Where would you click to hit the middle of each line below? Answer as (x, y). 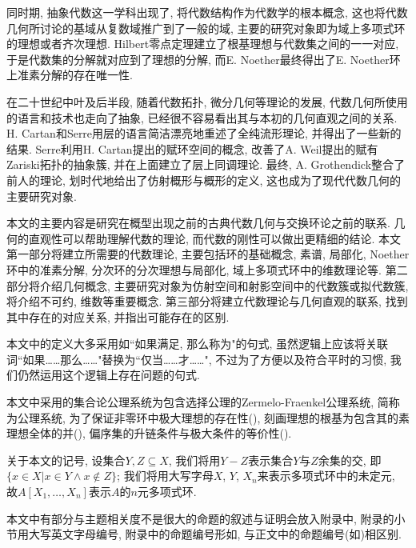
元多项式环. (167, 492)
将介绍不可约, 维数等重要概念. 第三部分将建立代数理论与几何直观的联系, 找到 (207, 301)
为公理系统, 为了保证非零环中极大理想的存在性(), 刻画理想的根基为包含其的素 (208, 417)
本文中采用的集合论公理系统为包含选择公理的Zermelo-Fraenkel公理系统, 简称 (203, 402)
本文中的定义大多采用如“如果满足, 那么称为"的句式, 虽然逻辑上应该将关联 (197, 344)
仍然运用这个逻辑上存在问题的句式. (108, 375)
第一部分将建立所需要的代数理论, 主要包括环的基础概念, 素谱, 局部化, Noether (208, 254)
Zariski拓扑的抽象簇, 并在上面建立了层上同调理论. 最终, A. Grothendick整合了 (206, 164)
